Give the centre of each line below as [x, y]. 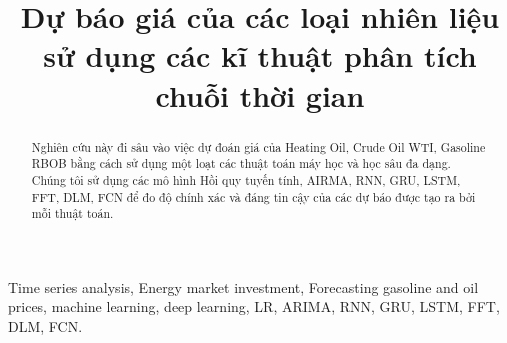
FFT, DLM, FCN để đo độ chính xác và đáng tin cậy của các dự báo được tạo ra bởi [253, 196]
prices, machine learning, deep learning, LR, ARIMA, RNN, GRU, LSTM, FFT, [254, 306]
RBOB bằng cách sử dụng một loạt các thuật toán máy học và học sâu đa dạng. [241, 163]
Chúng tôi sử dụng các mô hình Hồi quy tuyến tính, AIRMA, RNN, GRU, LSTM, [246, 179]
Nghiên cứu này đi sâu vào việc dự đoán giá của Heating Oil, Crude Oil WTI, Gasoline [258, 146]
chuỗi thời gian [260, 94]
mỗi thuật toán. [72, 213]
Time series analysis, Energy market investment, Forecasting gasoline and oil [243, 286]
